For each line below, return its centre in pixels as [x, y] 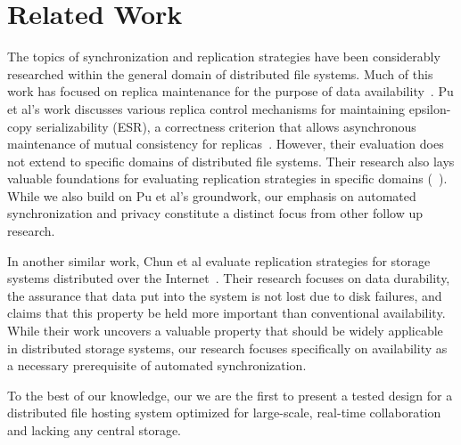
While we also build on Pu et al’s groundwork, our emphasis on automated [212, 195]
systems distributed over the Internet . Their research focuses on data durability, [229, 278]
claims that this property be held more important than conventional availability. [226, 313]
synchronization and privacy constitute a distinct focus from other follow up [215, 213]
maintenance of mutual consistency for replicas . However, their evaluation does [226, 144]
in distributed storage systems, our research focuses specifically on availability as [227, 348]
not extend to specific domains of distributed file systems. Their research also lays [231, 161]
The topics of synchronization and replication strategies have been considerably [224, 57]
